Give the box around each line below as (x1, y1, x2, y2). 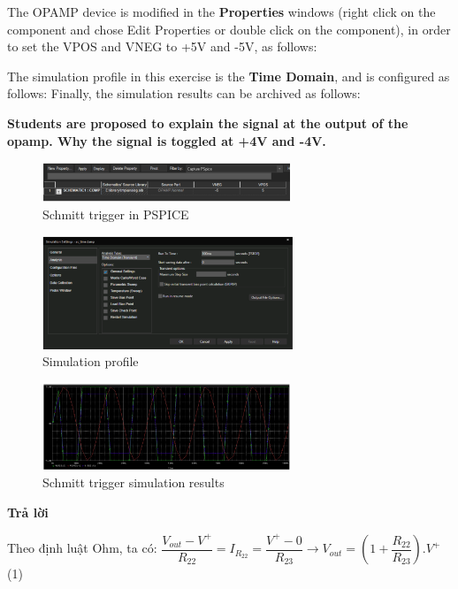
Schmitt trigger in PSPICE (42, 204, 189, 223)
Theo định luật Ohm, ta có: (7, 539, 157, 557)
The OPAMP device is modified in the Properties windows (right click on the (7, 3, 436, 20)
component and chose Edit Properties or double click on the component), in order (7, 19, 451, 38)
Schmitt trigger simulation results (42, 473, 225, 492)
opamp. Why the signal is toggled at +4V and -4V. (7, 131, 326, 149)
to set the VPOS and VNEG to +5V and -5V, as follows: (7, 37, 317, 56)
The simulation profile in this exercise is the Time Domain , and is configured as (7, 66, 450, 85)
